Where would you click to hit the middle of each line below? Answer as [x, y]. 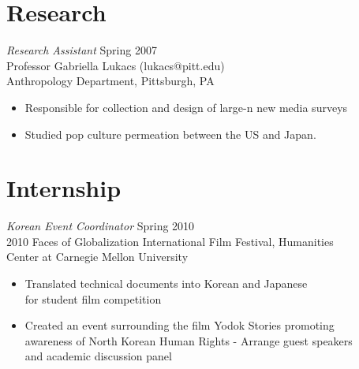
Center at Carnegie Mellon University [97, 257]
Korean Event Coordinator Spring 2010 [101, 226]
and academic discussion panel [98, 356]
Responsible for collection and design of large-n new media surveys [186, 107]
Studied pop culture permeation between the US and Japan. [170, 134]
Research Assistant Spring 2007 [82, 50]
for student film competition [93, 298]
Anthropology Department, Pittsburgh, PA [110, 81]
